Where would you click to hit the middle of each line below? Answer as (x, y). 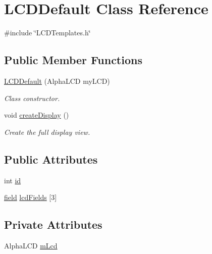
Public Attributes (51, 159)
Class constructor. (32, 98)
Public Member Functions (73, 60)
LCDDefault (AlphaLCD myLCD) (57, 81)
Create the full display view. (47, 132)
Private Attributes (53, 224)
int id (13, 180)
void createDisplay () (37, 115)
